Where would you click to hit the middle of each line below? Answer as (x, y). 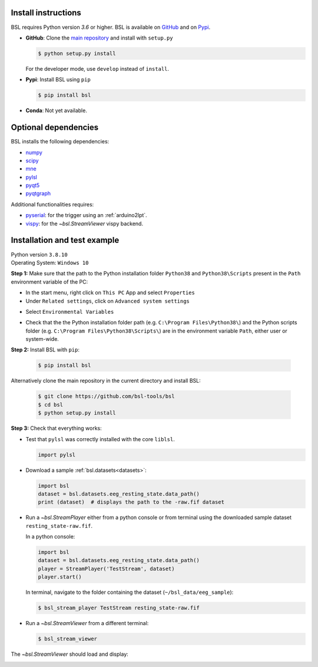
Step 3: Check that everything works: (57, 428)
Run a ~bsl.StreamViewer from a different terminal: (87, 623)
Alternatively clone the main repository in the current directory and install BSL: (106, 381)
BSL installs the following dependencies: (60, 142)
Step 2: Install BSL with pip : (45, 350)
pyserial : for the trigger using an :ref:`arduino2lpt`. (86, 215)
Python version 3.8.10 (39, 254)
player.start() (60, 577)
